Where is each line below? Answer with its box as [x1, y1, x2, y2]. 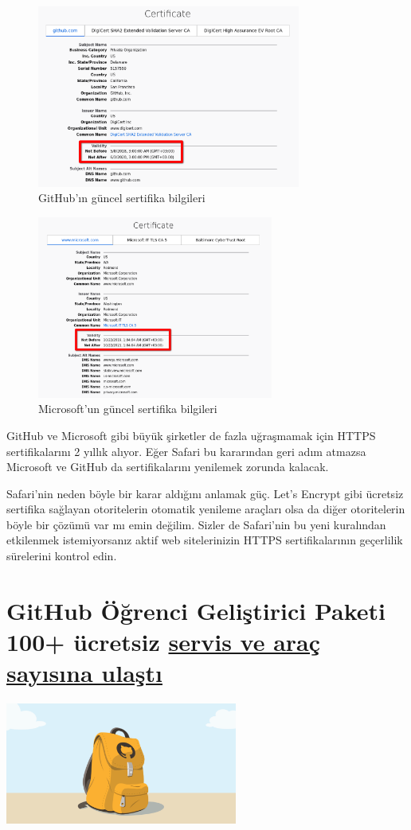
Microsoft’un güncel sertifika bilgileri [38, 400, 217, 417]
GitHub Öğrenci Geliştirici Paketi [6, 594, 386, 626]
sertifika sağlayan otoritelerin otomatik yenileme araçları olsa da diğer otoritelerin [6, 501, 405, 517]
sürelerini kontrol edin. [6, 547, 117, 564]
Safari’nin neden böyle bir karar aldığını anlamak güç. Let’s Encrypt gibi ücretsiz [6, 485, 404, 501]
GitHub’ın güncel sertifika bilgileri [38, 189, 205, 206]
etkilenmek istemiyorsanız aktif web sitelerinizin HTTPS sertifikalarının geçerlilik [6, 532, 403, 548]
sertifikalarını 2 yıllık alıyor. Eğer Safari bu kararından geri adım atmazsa [6, 442, 366, 459]
